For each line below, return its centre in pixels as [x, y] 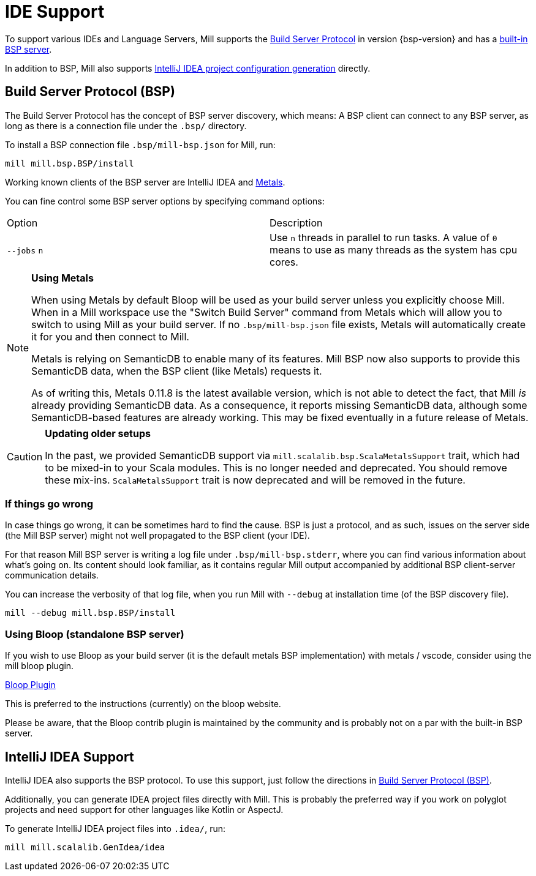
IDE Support [55, 12]
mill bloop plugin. [40, 666]
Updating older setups [98, 433]
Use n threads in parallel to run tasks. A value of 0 [383, 237]
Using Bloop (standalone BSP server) [95, 634]
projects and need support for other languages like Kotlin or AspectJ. [144, 809]
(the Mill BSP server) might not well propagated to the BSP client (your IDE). [157, 536]
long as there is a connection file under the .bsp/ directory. [126, 125]
